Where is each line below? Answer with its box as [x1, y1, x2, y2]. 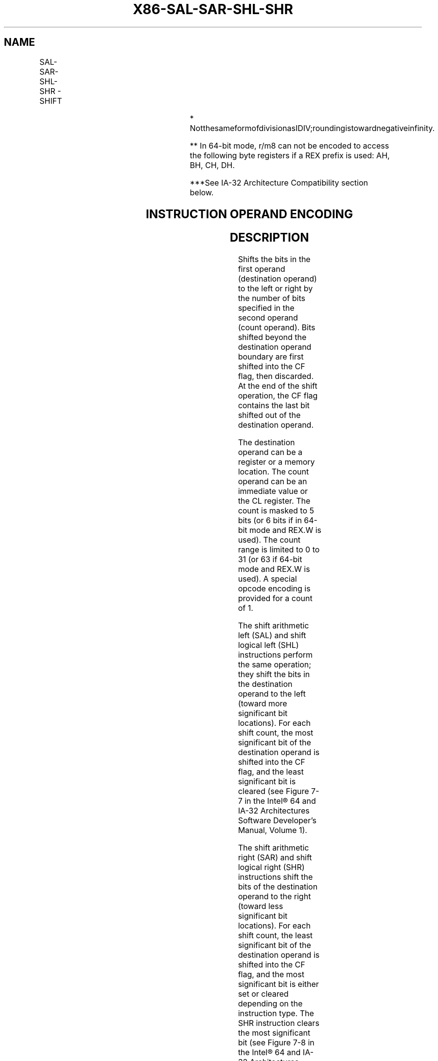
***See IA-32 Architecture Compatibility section [190, 177, 368, 188]
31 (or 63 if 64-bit [238, 554, 302, 565]
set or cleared [238, 989, 289, 999]
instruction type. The [238, 1008, 314, 1019]
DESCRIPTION [229, 230, 309, 245]
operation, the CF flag [238, 391, 318, 401]
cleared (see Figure [238, 786, 309, 796]
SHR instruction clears [238, 1018, 319, 1028]
